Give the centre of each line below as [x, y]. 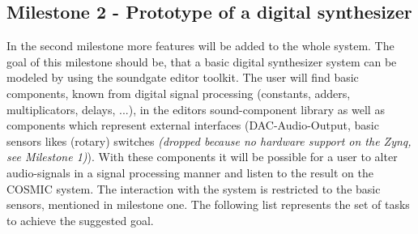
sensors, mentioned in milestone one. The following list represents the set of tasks [208, 204]
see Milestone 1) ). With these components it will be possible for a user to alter [202, 157]
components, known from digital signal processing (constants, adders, [179, 93]
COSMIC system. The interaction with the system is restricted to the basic [194, 188]
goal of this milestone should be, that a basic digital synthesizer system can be [202, 61]
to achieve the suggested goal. [80, 220]
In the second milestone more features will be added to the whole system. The [200, 46]
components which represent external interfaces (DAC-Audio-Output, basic [193, 125]
